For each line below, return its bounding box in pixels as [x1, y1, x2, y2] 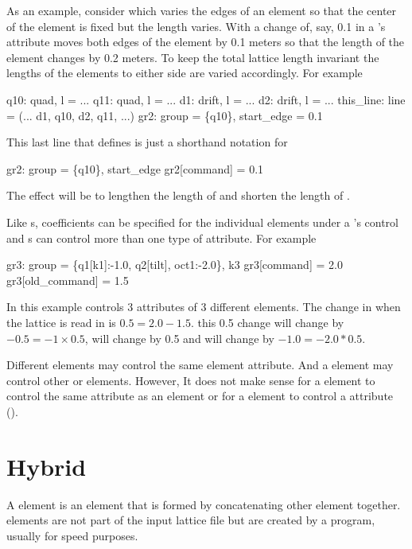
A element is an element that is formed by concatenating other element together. [6, 496, 401, 512]
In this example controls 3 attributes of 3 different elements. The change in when [6, 298, 401, 315]
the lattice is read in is [6, 313, 116, 330]
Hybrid [6, 450, 87, 482]
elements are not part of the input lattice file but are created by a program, [6, 512, 375, 528]
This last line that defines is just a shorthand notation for [6, 134, 288, 150]
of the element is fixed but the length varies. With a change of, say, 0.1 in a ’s [6, 18, 386, 34]
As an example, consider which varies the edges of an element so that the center [6, 2, 397, 18]
